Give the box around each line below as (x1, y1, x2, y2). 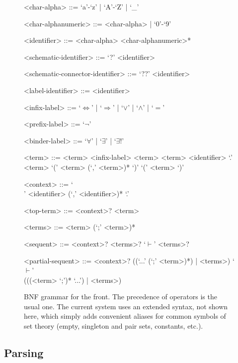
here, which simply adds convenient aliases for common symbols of (24, 311, 226, 321)
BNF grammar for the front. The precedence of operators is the (24, 291, 217, 302)
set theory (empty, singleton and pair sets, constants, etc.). (24, 321, 203, 331)
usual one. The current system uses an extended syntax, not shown (24, 301, 228, 311)
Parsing (4, 345, 44, 361)
